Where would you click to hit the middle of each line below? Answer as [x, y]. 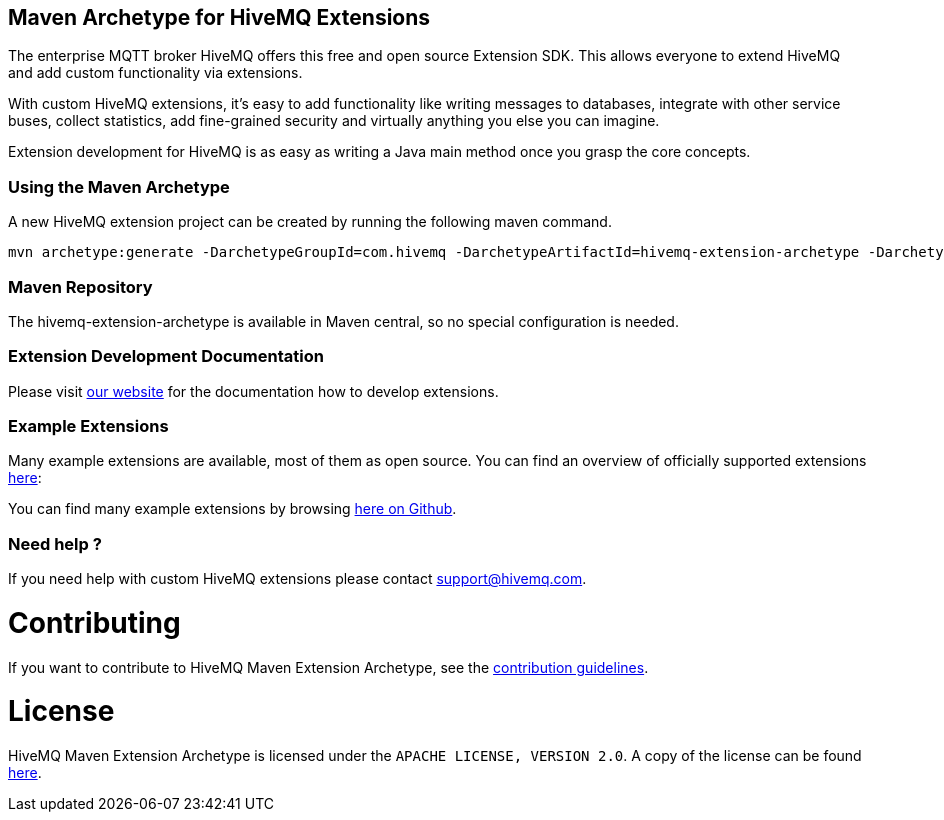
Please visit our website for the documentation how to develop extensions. [253, 391]
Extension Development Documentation [166, 356]
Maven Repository [80, 286]
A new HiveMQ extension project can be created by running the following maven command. [310, 222]
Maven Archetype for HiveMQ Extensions [219, 17]
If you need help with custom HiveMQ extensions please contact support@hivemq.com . [297, 579]
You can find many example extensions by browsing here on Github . [232, 509]
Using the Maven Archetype [119, 186]
